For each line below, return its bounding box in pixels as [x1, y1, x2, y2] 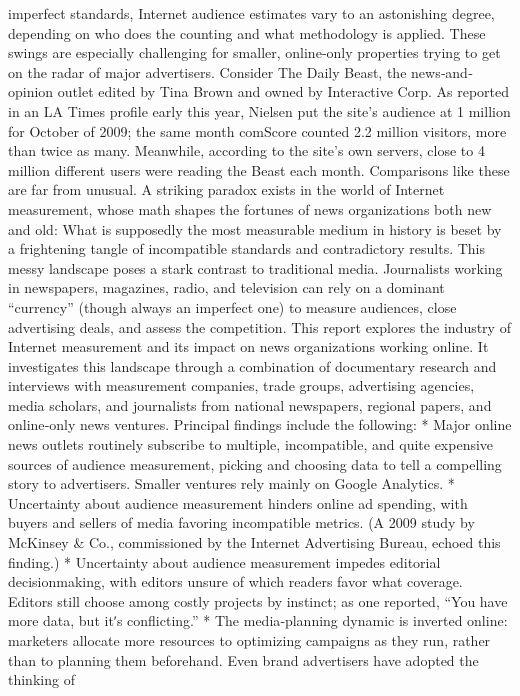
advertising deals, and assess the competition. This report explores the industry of [8, 316, 511, 337]
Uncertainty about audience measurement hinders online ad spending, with [8, 492, 468, 513]
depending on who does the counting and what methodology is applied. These [8, 22, 486, 43]
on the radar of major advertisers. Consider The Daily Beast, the [8, 61, 407, 82]
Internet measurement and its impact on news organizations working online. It [8, 336, 489, 357]
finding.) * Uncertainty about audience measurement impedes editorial [8, 551, 441, 572]
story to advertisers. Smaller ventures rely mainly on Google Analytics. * [8, 473, 455, 494]
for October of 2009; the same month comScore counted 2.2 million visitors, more [8, 120, 507, 141]
